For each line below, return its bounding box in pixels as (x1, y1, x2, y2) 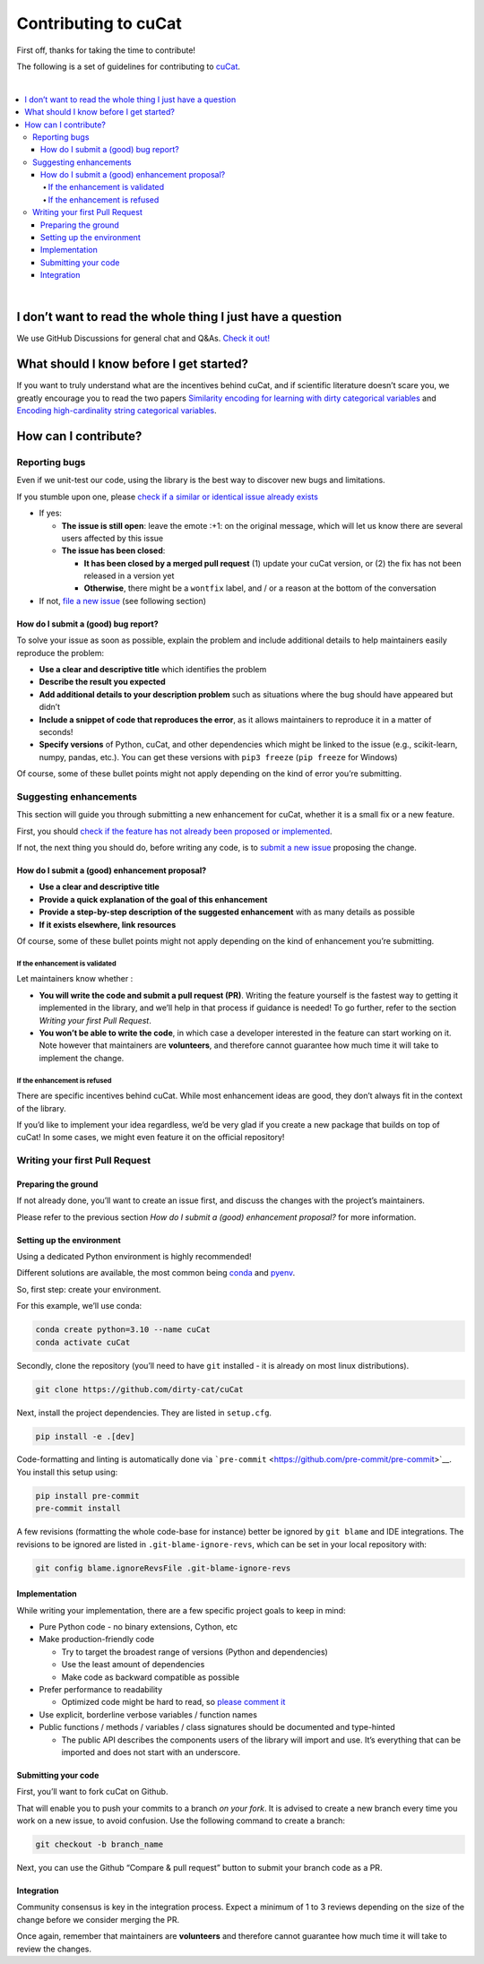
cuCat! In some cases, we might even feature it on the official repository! (16, 1132, 285, 1143)
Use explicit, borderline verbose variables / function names (39, 1709, 257, 1720)
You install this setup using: (16, 1467, 118, 1477)
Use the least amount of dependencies (61, 1659, 205, 1670)
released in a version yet (83, 570, 175, 582)
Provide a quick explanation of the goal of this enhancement (39, 894, 268, 904)
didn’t (39, 702, 60, 713)
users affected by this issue (61, 532, 164, 543)
